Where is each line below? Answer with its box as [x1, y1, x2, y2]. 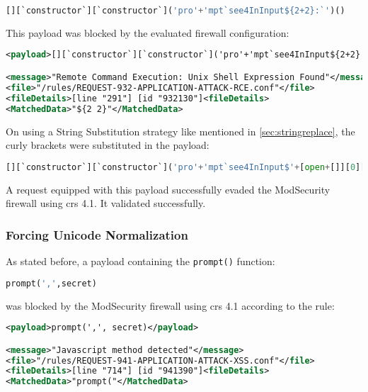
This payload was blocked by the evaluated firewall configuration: [6, 25, 289, 40]
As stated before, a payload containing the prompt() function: [6, 253, 275, 268]
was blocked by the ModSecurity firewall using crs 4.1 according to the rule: [6, 298, 335, 313]
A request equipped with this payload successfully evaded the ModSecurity [6, 181, 330, 196]
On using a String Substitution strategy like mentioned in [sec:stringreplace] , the [6, 123, 355, 138]
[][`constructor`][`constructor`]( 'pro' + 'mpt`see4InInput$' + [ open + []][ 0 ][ [6, 162, 366, 172]
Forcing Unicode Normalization [6, 225, 188, 243]
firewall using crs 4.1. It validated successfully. [6, 196, 206, 211]
